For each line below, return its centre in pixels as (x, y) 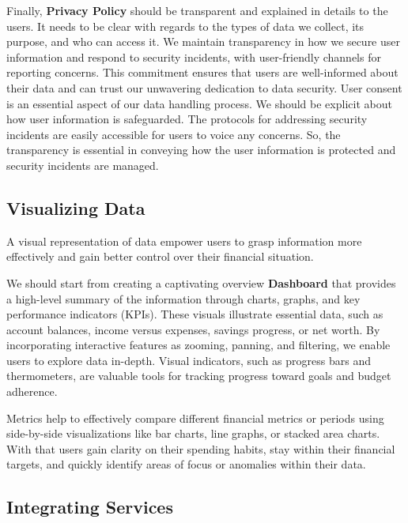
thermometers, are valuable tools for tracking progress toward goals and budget (199, 376)
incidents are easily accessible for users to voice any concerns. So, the (174, 134)
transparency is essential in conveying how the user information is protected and (201, 150)
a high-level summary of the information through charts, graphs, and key (183, 298)
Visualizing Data (76, 207)
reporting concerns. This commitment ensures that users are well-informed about (202, 72)
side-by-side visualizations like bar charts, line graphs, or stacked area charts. (193, 433)
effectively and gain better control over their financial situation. (160, 256)
